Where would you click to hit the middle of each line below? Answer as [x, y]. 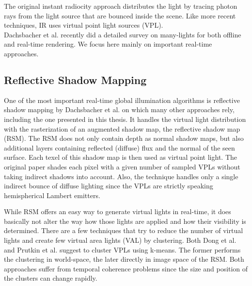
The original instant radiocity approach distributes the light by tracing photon [121, 6]
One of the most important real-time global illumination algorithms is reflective [122, 100]
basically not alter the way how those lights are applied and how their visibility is [125, 221]
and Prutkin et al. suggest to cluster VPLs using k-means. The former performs [122, 249]
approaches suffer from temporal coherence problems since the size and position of [126, 268]
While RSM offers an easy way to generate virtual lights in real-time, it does [118, 211]
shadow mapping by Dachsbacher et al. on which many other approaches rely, [119, 109]
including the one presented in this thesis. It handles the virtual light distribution [125, 119]
